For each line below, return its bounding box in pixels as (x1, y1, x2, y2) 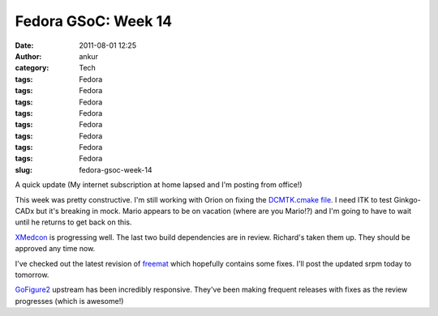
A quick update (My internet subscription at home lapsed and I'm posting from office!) (15, 180, 303, 190)
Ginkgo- (393, 194, 421, 204)
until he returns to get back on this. (15, 217, 132, 227)
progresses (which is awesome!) (15, 296, 124, 305)
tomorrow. (15, 270, 49, 280)
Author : (15, 51, 42, 61)
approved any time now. (15, 244, 96, 254)
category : (15, 63, 49, 73)
